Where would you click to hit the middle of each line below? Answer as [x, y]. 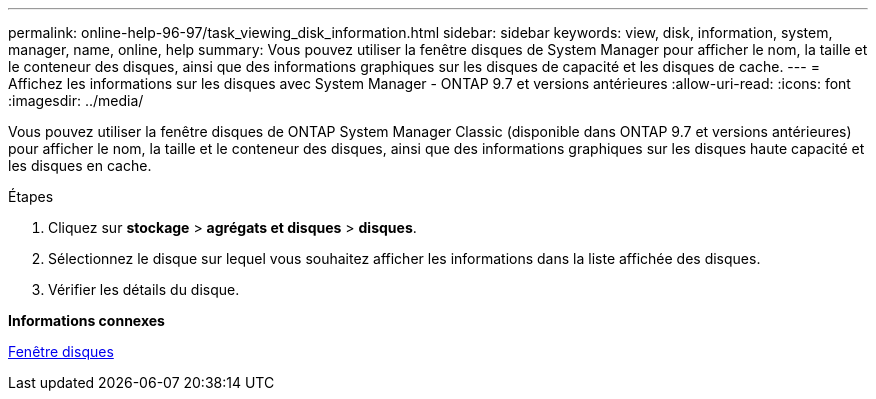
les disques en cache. [80, 165]
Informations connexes [86, 320]
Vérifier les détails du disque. [144, 289]
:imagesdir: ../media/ [76, 100]
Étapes [31, 196]
